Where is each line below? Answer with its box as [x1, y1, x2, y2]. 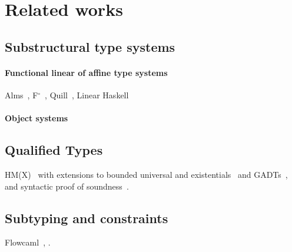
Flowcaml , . [5, 236, 51, 248]
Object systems [5, 112, 68, 124]
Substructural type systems [5, 37, 175, 55]
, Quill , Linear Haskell [45, 88, 129, 101]
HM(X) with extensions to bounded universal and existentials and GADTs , [5, 168, 288, 180]
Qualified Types [5, 141, 103, 159]
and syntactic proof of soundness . [5, 180, 129, 192]
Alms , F [5, 88, 38, 101]
